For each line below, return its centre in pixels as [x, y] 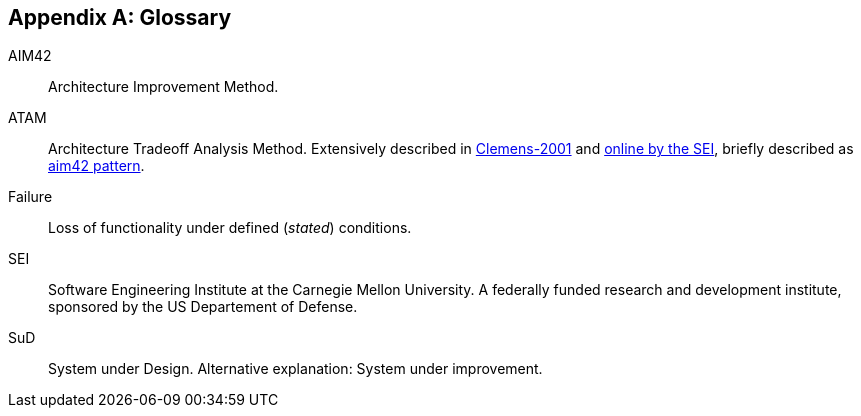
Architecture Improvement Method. [163, 87]
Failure [30, 197]
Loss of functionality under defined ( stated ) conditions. [230, 228]
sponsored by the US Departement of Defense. [203, 307]
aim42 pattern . [96, 166]
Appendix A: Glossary [120, 17]
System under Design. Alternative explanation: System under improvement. [295, 369]
